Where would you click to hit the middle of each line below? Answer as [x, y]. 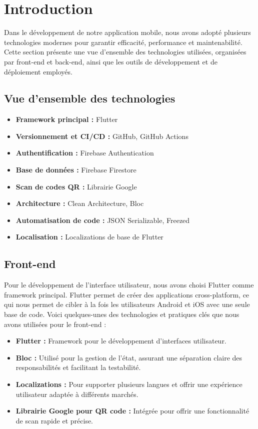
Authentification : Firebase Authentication [85, 153]
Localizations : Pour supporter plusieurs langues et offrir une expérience [129, 384]
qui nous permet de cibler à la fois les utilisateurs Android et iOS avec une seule [127, 304]
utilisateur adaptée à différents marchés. [77, 394]
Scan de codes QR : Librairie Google [76, 186]
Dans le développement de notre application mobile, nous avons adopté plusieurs [127, 32]
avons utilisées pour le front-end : [55, 324]
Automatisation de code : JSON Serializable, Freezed [103, 220]
